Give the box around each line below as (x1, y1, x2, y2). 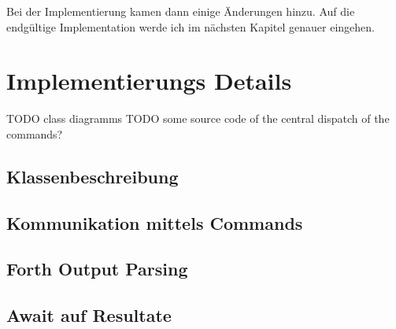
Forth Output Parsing (6, 257, 188, 281)
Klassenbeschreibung (6, 164, 179, 188)
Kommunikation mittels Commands (6, 210, 303, 235)
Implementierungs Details (6, 65, 292, 97)
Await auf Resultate (6, 303, 172, 327)
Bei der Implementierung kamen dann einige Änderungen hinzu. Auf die (6, 3, 355, 19)
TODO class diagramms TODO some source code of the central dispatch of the (6, 110, 390, 127)
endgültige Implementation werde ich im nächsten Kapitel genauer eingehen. (6, 18, 375, 35)
